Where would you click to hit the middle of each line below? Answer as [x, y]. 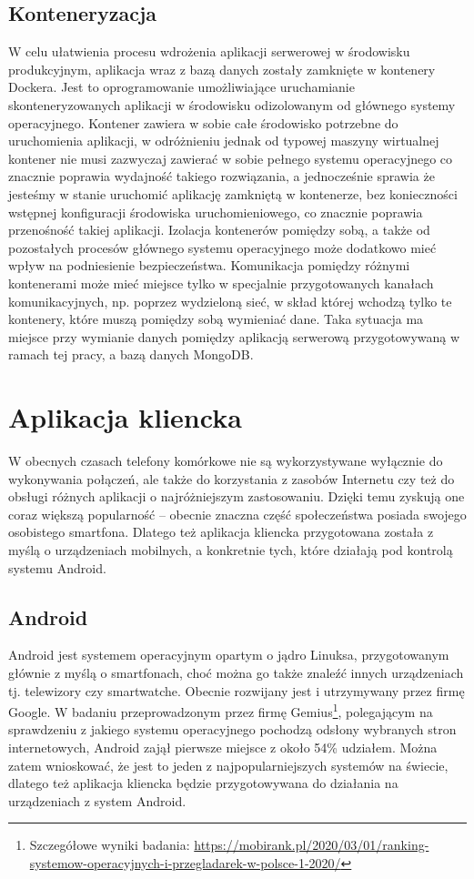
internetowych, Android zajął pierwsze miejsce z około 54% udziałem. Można [223, 747]
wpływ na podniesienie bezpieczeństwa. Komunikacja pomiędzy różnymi [209, 265]
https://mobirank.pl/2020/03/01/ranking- [312, 845]
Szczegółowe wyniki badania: [110, 845]
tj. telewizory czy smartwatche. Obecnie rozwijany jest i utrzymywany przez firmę [237, 690]
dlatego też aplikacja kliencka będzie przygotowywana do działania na [203, 783]
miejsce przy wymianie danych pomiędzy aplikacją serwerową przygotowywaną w [234, 336]
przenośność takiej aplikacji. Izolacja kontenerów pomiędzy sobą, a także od [219, 230]
